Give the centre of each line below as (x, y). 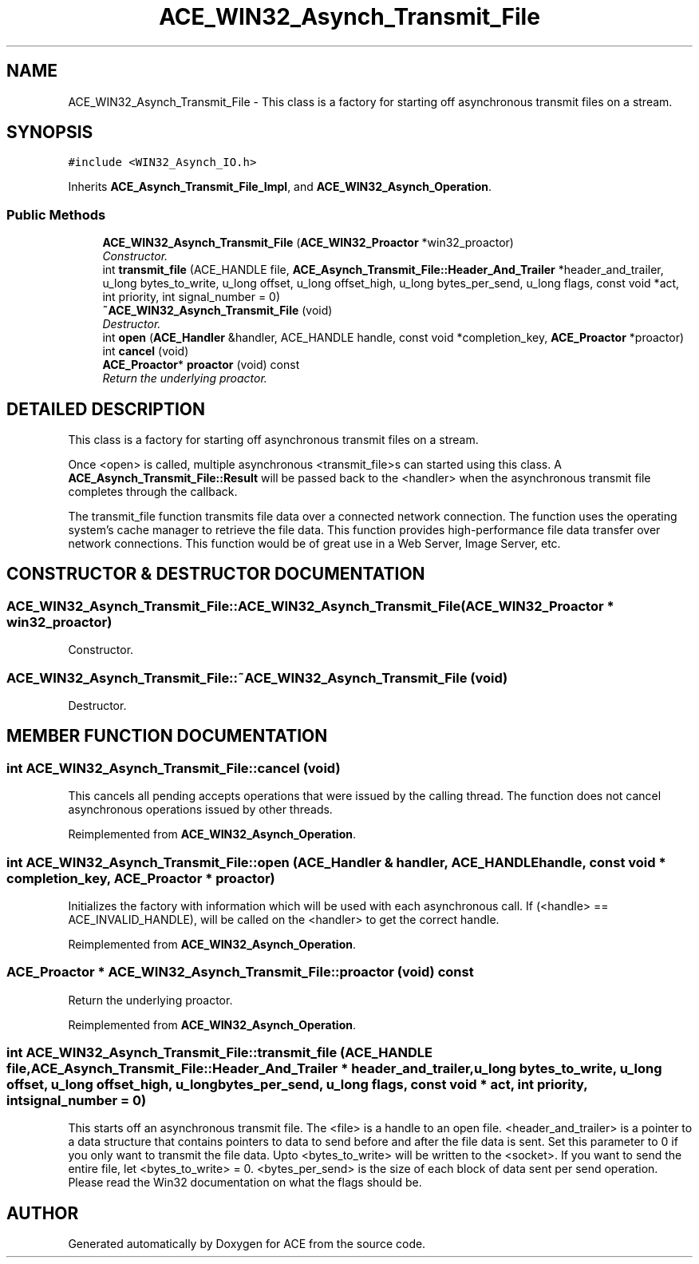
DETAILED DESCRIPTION (106, 409)
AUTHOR (43, 1213)
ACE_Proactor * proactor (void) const (201, 365)
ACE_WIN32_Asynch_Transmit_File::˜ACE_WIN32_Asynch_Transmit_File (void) (257, 678)
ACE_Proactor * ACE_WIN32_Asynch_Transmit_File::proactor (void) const (240, 972)
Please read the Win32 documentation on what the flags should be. (245, 1183)
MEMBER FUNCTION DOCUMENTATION (167, 736)
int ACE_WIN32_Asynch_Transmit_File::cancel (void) (174, 768)
